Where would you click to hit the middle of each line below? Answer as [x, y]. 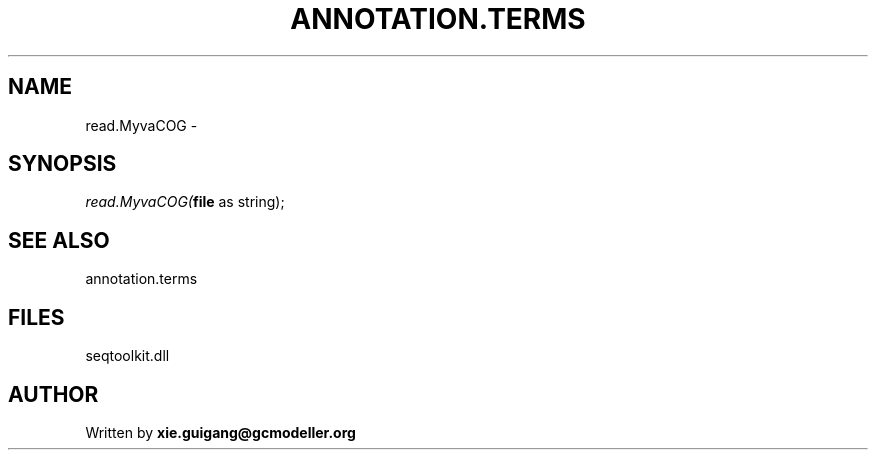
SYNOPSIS [62, 164]
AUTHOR [53, 394]
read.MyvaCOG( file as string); [185, 202]
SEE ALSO [59, 240]
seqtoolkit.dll [127, 356]
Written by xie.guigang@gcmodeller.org [220, 432]
